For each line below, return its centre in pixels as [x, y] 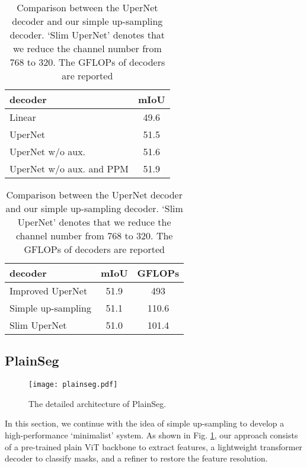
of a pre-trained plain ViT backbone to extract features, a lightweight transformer [154, 446]
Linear [23, 117]
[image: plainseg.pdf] [73, 385]
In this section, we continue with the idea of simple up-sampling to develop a [145, 423]
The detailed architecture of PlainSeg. [97, 403]
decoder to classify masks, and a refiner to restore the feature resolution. [136, 458]
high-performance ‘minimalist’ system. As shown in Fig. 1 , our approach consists [151, 435]
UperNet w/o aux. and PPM [69, 169]
